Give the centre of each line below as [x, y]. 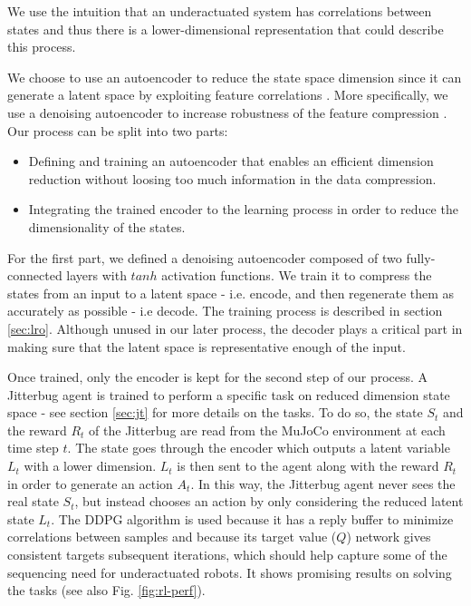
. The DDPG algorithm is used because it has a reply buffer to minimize [252, 518]
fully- [421, 257]
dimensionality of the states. [107, 226]
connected [35, 275]
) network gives [389, 537]
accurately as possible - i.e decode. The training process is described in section [225, 311]
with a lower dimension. [90, 466]
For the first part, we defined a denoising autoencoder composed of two [205, 257]
